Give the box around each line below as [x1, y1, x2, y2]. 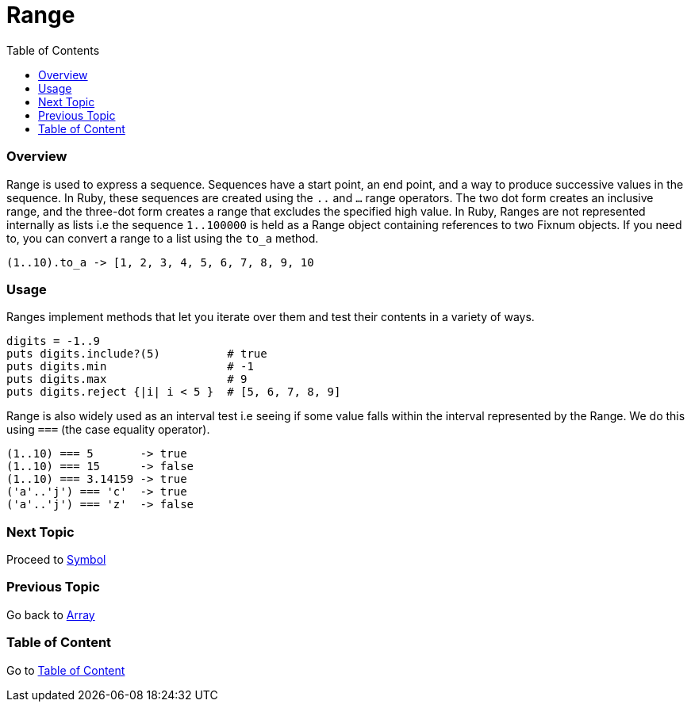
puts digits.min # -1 [6, 360, 254, 373]
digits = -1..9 [6, 335, 101, 348]
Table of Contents [6, 43, 100, 57]
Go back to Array [6, 607, 95, 622]
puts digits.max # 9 [6, 373, 248, 386]
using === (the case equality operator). [6, 423, 210, 437]
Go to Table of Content [6, 663, 125, 677]
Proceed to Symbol [6, 553, 106, 566]
